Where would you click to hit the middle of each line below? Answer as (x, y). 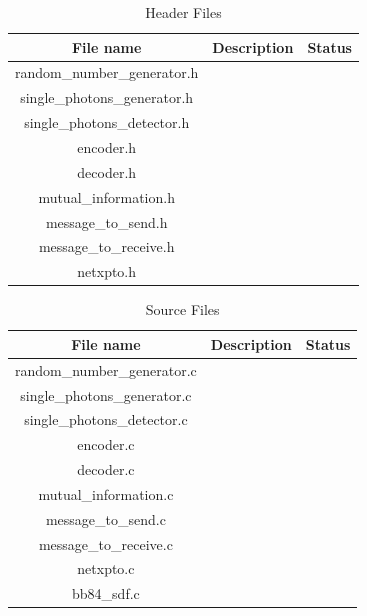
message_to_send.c (105, 518)
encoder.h (107, 146)
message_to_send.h (106, 221)
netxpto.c (106, 568)
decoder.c (106, 469)
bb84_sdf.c (106, 593)
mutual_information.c (106, 493)
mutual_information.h (106, 196)
